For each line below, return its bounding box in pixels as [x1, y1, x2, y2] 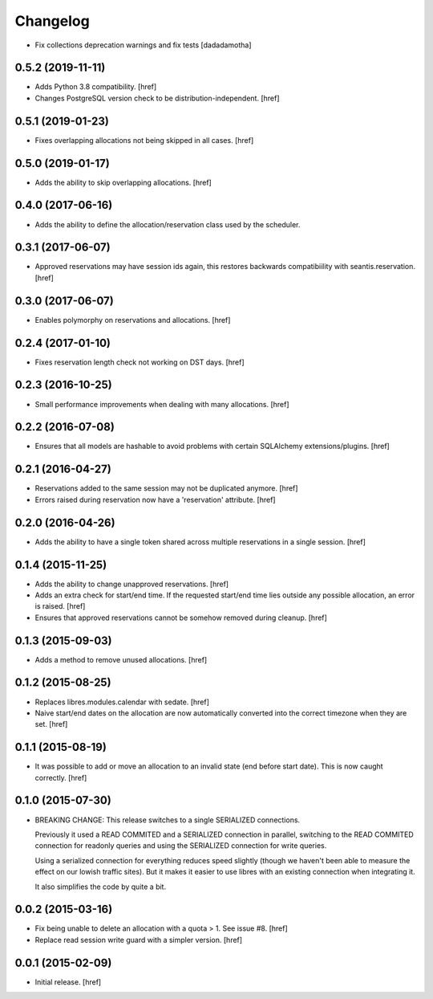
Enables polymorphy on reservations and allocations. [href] [34, 315, 231, 324]
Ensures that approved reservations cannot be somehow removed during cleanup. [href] [34, 613, 328, 622]
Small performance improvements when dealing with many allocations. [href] [34, 399, 289, 409]
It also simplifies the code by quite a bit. [34, 882, 167, 891]
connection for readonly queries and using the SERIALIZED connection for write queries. [34, 841, 327, 850]
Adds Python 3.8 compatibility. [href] [34, 82, 157, 92]
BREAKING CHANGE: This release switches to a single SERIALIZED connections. [34, 815, 301, 825]
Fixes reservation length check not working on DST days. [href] [34, 357, 245, 367]
